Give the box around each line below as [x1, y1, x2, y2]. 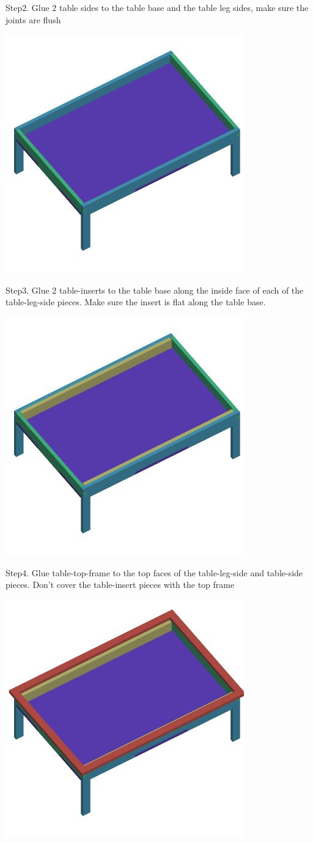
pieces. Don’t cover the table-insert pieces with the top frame [6, 578, 235, 591]
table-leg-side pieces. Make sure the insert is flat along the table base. [6, 295, 266, 308]
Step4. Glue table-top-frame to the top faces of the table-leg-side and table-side [6, 566, 303, 579]
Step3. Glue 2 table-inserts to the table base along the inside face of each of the [6, 283, 304, 296]
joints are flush [6, 13, 61, 26]
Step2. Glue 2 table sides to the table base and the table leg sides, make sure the [6, 1, 309, 13]
